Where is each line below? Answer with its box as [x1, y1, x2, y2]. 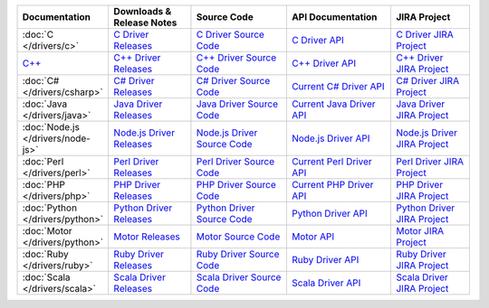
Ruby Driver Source [196, 248, 280, 260]
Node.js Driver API [291, 132, 370, 145]
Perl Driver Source [196, 155, 275, 167]
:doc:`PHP [22, 179, 65, 191]
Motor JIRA [395, 225, 444, 237]
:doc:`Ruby [22, 248, 69, 260]
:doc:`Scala [22, 271, 72, 284]
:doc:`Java [22, 98, 68, 110]
